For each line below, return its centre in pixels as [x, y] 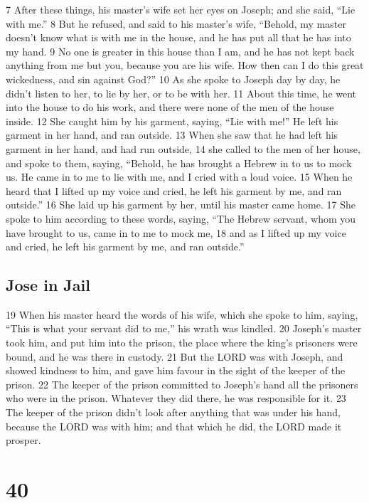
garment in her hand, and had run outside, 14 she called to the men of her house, [183, 148]
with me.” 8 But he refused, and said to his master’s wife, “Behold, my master [176, 23]
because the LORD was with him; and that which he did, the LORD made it [174, 426]
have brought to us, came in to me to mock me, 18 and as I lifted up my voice [176, 232]
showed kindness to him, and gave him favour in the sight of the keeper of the [176, 370]
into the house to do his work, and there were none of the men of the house [170, 107]
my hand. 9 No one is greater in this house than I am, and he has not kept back [180, 51]
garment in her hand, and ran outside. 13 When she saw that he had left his [172, 135]
